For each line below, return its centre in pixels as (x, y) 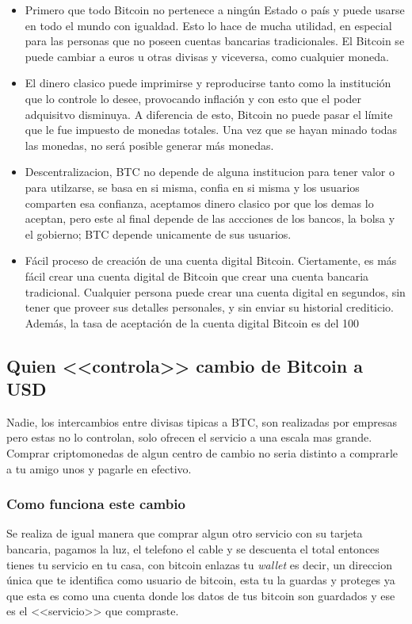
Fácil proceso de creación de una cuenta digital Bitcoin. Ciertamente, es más (211, 260)
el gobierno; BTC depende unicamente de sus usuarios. (158, 234)
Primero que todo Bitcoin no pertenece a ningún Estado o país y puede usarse (215, 10)
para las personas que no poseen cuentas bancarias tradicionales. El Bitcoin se (215, 41)
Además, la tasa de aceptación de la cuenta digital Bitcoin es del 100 (192, 322)
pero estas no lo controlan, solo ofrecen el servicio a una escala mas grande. (189, 437)
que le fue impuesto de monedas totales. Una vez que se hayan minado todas (211, 130)
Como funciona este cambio (96, 504)
